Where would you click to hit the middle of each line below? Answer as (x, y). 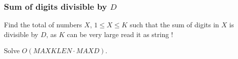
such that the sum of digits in (174, 25)
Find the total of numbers (43, 25)
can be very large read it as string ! (120, 34)
